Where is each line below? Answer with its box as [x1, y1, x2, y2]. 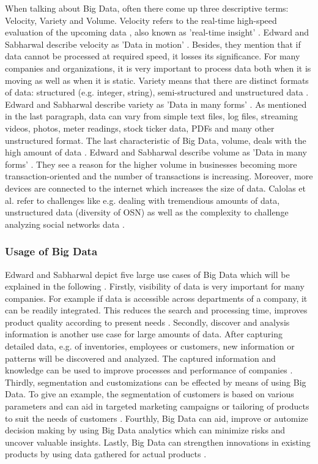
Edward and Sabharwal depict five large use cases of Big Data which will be [5, 268, 290, 280]
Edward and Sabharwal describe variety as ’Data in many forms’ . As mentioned [5, 97, 307, 110]
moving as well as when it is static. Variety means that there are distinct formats [5, 73, 309, 86]
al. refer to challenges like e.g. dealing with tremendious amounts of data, [5, 193, 280, 206]
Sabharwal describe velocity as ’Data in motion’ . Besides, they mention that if [5, 37, 301, 50]
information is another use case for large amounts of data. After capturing [5, 327, 283, 340]
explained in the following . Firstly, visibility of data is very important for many [5, 280, 305, 293]
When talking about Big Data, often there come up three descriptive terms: [5, 2, 289, 14]
